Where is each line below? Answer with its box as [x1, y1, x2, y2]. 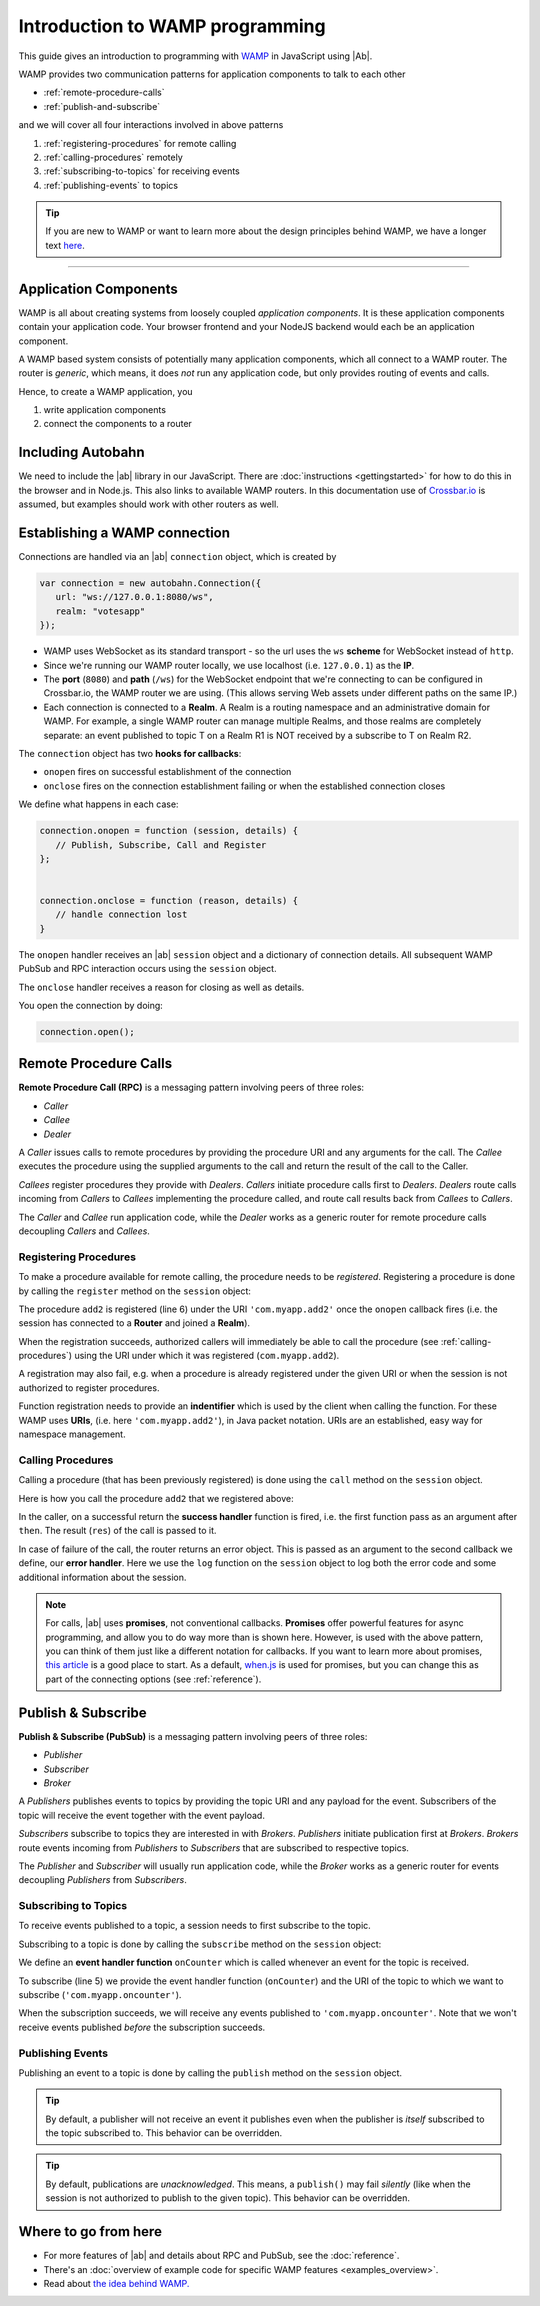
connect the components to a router [43, 418, 192, 430]
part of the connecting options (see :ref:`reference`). [45, 1673, 262, 1685]
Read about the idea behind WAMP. [43, 2277, 190, 2289]
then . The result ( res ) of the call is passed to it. [18, 1525, 217, 1537]
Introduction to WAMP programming [18, 15, 326, 37]
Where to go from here [18, 2223, 162, 2240]
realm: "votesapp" [55, 605, 146, 617]
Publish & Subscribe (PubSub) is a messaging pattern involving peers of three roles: [18, 1730, 368, 1742]
